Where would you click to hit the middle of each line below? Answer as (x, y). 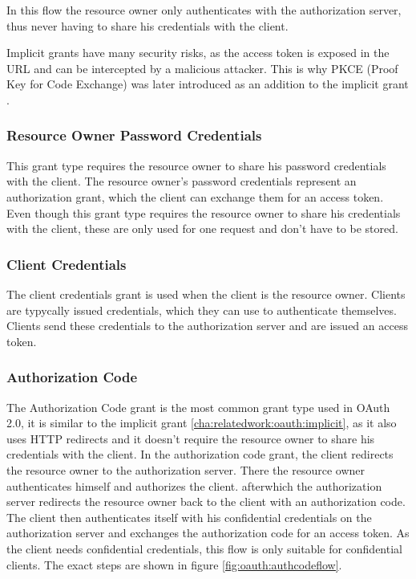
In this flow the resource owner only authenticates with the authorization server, (204, 10)
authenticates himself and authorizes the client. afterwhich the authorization (194, 485)
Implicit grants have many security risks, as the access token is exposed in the (198, 53)
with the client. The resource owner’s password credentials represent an (182, 181)
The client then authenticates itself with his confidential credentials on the (189, 517)
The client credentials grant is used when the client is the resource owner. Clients (206, 294)
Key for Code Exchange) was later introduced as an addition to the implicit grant (208, 84)
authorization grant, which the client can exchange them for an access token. (195, 196)
